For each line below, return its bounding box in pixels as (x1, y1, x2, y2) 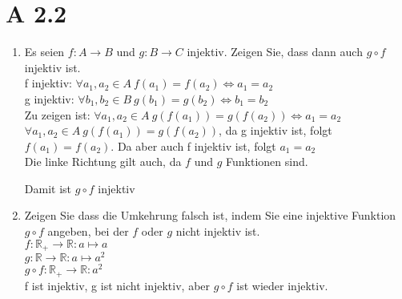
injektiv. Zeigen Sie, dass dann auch (187, 43, 363, 60)
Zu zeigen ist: (24, 106, 90, 123)
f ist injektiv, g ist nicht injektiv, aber (24, 277, 211, 293)
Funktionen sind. (226, 153, 308, 170)
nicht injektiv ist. (175, 223, 260, 240)
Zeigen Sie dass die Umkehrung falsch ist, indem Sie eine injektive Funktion (24, 207, 396, 224)
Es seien (24, 43, 65, 60)
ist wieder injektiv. (236, 277, 328, 293)
